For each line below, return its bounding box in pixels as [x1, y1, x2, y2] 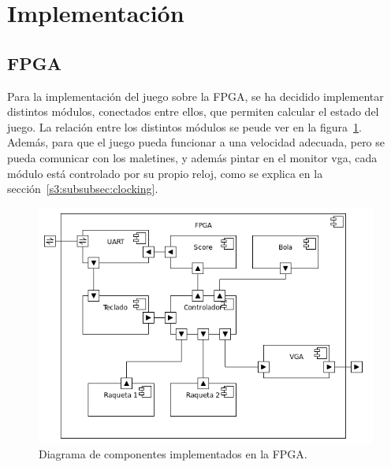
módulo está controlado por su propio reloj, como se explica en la [7, 165, 323, 181]
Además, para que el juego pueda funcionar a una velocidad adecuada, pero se [7, 134, 385, 150]
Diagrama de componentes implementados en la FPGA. [39, 446, 307, 462]
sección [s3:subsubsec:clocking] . [7, 180, 158, 197]
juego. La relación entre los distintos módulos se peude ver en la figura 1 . [7, 118, 362, 135]
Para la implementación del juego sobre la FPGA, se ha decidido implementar [7, 87, 384, 104]
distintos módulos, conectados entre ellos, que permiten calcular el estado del [7, 103, 379, 120]
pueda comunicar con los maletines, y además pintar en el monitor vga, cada [7, 149, 378, 165]
